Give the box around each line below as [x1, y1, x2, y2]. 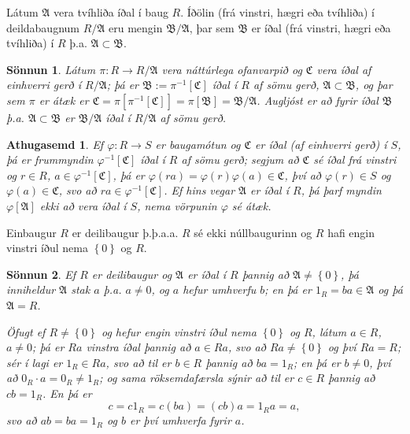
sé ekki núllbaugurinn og [194, 224, 312, 240]
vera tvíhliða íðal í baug [54, 4, 168, 20]
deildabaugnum [6, 19, 79, 35]
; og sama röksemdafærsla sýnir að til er [99, 369, 294, 386]
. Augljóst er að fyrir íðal [257, 91, 379, 108]
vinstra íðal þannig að [86, 339, 191, 355]
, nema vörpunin [137, 197, 217, 213]
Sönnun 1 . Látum [6, 61, 96, 77]
